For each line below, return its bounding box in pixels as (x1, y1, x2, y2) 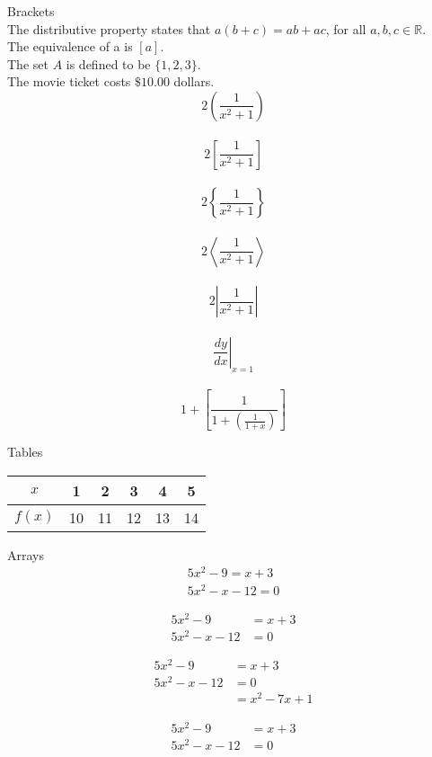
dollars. (173, 72, 215, 91)
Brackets (7, 2, 55, 20)
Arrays (7, 545, 44, 564)
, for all (325, 19, 366, 38)
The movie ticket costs (7, 72, 131, 91)
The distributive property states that (7, 19, 211, 38)
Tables (7, 442, 43, 461)
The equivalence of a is (7, 37, 133, 56)
